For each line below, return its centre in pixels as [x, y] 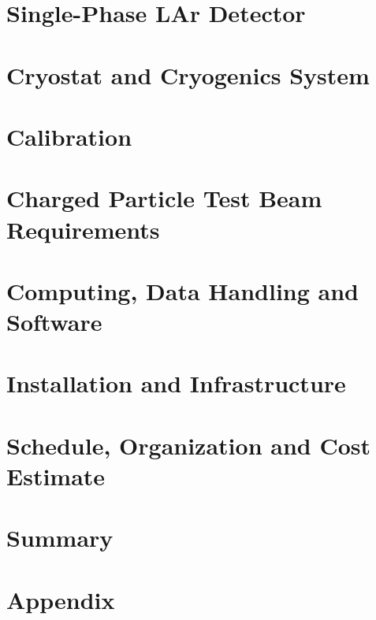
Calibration [69, 136]
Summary [60, 538]
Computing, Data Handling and [182, 290]
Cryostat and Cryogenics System [188, 74]
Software [54, 322]
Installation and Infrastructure [176, 383]
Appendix [61, 599]
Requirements [83, 229]
